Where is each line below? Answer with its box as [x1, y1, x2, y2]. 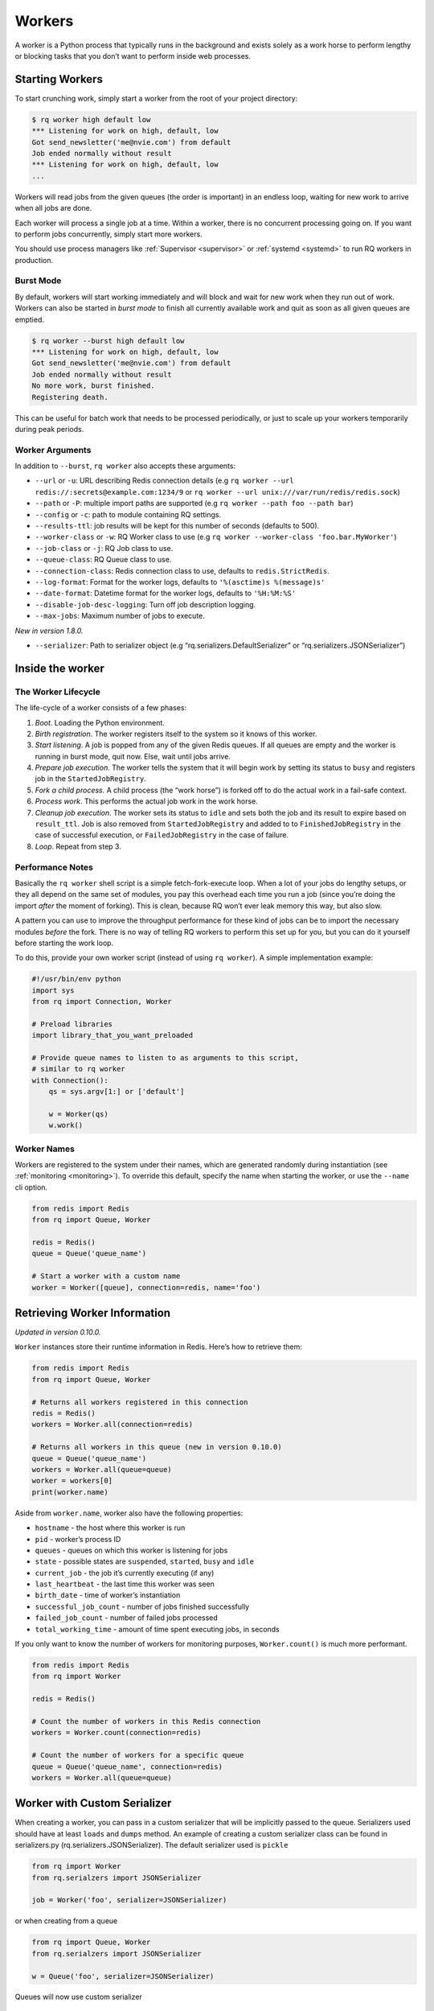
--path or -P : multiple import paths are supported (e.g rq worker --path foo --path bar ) [35, 499, 354, 508]
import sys [31, 985, 75, 995]
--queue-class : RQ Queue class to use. [35, 555, 172, 565]
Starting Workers [14, 72, 104, 86]
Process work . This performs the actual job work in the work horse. [35, 796, 259, 806]
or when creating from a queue [14, 1916, 118, 1926]
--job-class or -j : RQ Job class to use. [35, 543, 174, 553]
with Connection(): [31, 1075, 108, 1085]
